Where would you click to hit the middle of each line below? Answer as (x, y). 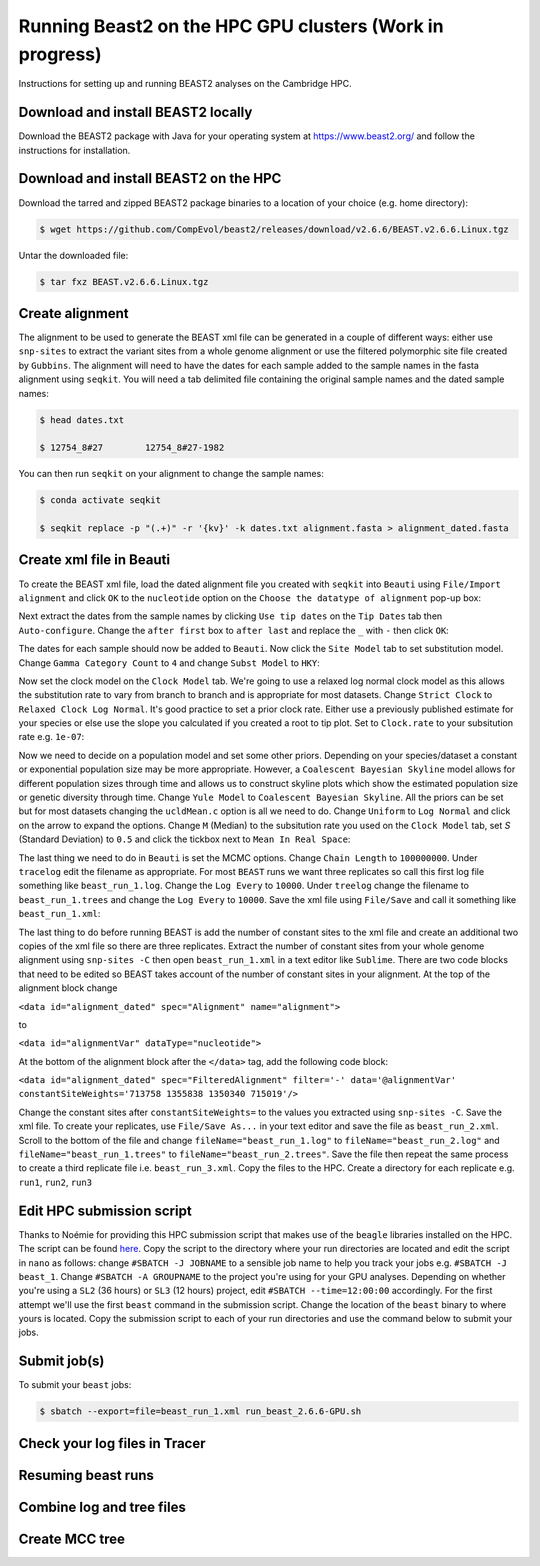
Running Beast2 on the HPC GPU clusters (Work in (231, 26)
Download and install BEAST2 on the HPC (150, 178)
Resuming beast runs (86, 1475)
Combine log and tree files (102, 1506)
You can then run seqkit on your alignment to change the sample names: (171, 474)
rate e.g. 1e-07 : (51, 737)
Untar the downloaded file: (73, 255)
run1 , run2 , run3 (55, 1182)
